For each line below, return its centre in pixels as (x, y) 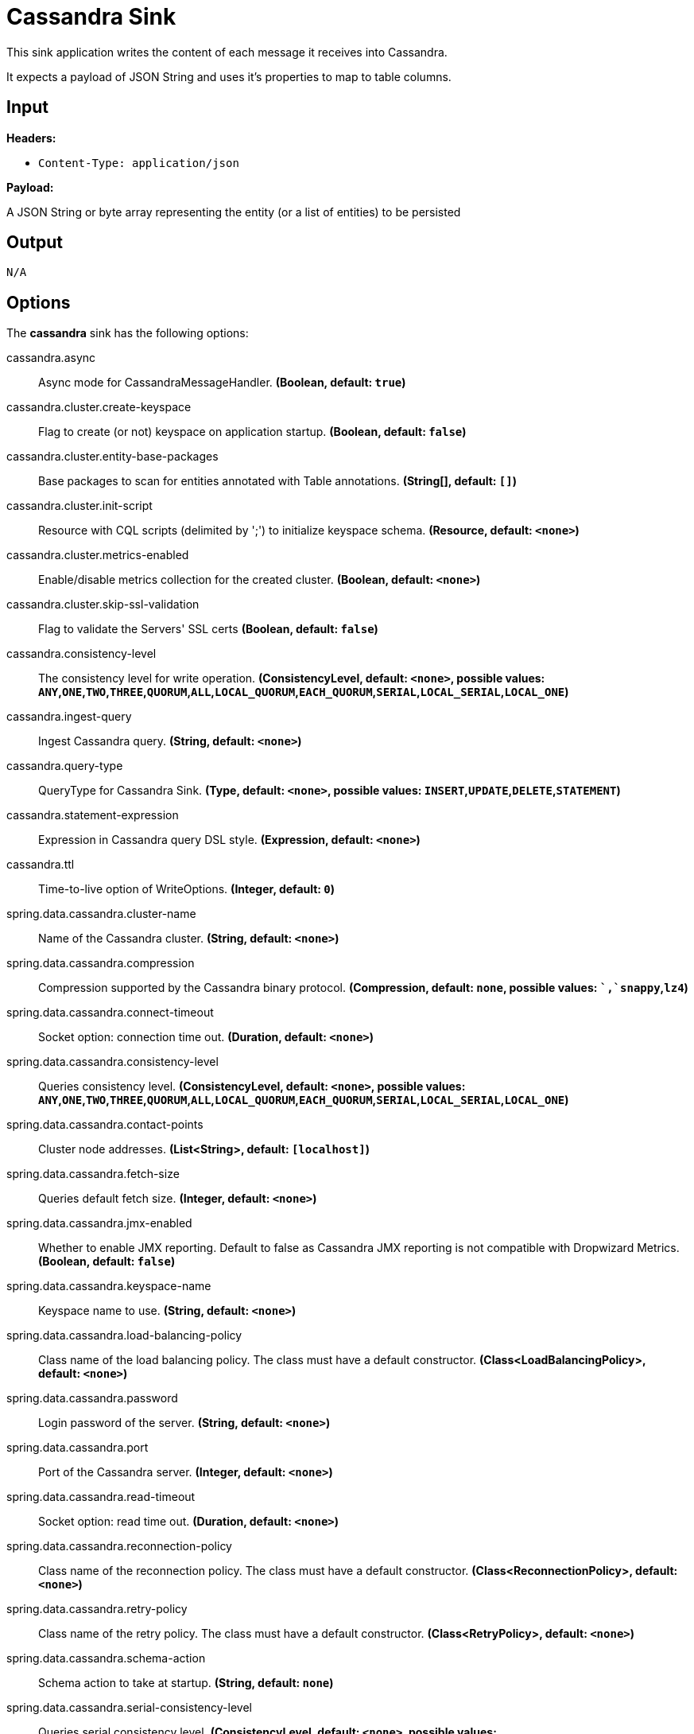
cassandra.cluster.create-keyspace (99, 407)
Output (35, 243)
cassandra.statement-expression (93, 815)
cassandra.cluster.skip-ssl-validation (103, 605)
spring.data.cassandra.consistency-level (112, 1062)
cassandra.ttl (41, 865)
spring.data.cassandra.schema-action (106, 1658)
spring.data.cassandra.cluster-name (101, 914)
